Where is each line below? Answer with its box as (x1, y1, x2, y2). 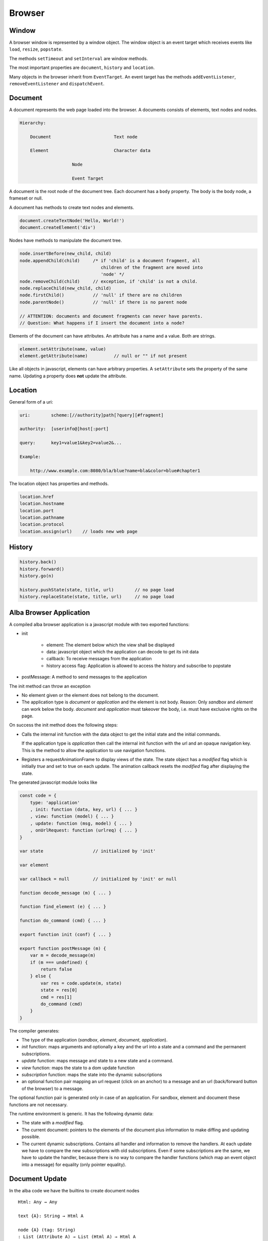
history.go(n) (19, 573, 54, 579)
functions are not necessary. (9, 1102, 68, 1107)
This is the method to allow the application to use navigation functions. (21, 747, 166, 753)
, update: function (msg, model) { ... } (30, 821, 133, 826)
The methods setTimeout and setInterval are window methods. (9, 55, 148, 62)
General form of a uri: (9, 399, 53, 405)
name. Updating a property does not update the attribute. (9, 373, 127, 379)
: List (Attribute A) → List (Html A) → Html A (18, 1234, 136, 1240)
